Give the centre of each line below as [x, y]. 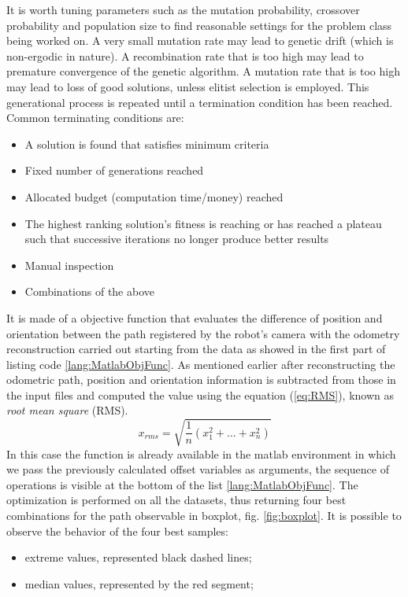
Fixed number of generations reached [114, 170]
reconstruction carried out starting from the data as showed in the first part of [196, 349]
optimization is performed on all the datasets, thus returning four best [176, 500]
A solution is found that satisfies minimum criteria [147, 144]
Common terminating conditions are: [95, 118]
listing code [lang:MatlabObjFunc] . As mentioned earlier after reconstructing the [201, 364]
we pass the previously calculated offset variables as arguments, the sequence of [198, 469]
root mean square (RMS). [67, 410]
